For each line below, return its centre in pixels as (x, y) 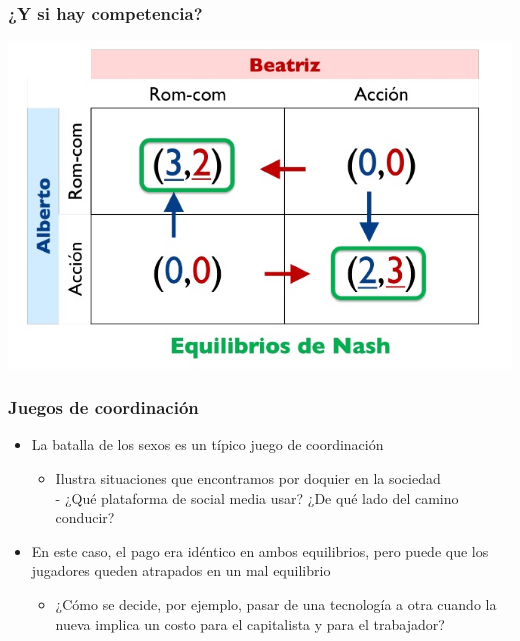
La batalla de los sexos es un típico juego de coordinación (207, 444)
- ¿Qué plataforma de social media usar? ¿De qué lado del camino (257, 497)
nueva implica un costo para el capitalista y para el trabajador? (250, 623)
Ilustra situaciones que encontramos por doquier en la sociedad (248, 478)
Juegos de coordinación (103, 407)
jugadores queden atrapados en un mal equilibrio (181, 570)
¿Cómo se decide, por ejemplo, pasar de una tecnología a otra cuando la (276, 604)
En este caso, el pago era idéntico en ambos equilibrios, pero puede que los (260, 550)
